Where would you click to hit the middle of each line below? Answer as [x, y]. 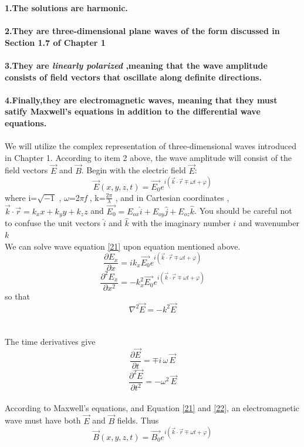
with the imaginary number [181, 223]
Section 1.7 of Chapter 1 [55, 42]
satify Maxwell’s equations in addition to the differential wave [133, 111]
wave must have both [43, 420]
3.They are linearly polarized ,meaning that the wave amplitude [136, 65]
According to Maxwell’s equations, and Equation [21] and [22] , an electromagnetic [152, 407]
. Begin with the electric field [134, 170]
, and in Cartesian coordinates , [172, 197]
